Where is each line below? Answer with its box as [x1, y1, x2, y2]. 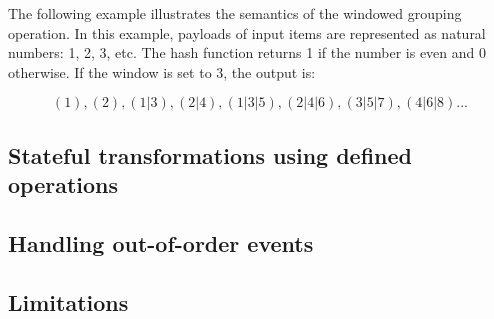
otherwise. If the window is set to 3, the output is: [8, 61, 316, 82]
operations [8, 169, 119, 200]
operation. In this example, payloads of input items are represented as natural [8, 22, 486, 43]
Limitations [8, 286, 129, 317]
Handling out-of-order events [8, 227, 314, 258]
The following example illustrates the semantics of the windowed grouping [8, 3, 462, 23]
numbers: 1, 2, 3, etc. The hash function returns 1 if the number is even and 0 [8, 42, 487, 63]
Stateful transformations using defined [8, 139, 412, 170]
